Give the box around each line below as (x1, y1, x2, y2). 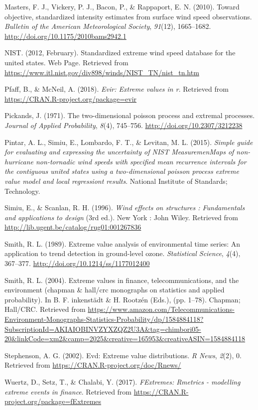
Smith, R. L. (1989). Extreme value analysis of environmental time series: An (4, 238, 241, 249)
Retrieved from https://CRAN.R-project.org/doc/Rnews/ (4, 360, 181, 370)
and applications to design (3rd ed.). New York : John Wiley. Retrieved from (4, 212, 238, 222)
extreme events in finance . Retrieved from (4, 386, 132, 397)
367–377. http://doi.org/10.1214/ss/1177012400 (4, 258, 150, 269)
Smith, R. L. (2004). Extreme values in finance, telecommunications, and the (4, 274, 239, 285)
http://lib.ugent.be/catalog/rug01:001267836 (4, 222, 141, 232)
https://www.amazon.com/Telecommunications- (88, 304, 235, 314)
